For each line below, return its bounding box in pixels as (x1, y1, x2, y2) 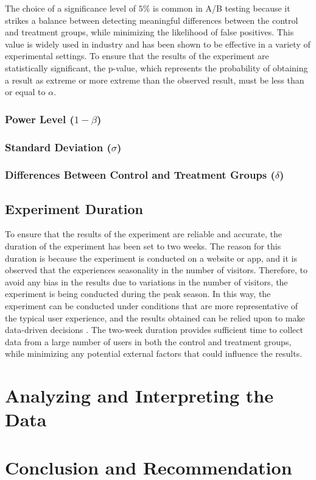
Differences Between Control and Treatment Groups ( (5, 167, 275, 182)
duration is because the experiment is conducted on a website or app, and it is (5, 251, 297, 264)
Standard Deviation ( (5, 139, 111, 154)
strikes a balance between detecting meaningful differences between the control (5, 13, 298, 26)
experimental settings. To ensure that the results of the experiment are (5, 49, 269, 62)
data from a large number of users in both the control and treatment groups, (5, 335, 292, 348)
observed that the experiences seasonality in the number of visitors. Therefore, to (5, 263, 307, 276)
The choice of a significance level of (5, 2, 136, 14)
